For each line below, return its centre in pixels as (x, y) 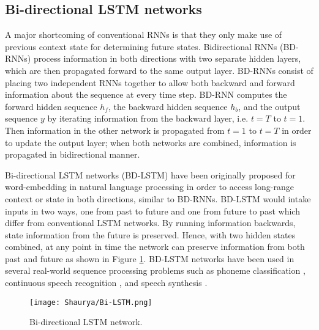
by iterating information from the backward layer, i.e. (148, 118)
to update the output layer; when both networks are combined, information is (151, 142)
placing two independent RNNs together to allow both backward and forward (150, 82)
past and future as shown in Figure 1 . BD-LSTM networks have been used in (150, 258)
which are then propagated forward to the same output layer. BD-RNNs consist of (159, 70)
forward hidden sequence (51, 106)
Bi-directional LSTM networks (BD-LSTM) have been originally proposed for (150, 174)
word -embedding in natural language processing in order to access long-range (149, 187)
